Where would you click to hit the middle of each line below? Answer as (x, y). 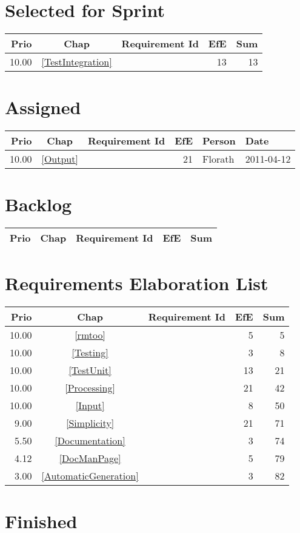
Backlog (38, 204)
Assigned (43, 107)
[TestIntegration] (77, 62)
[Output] (60, 159)
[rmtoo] (90, 334)
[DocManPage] (90, 458)
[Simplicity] (90, 423)
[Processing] (90, 387)
